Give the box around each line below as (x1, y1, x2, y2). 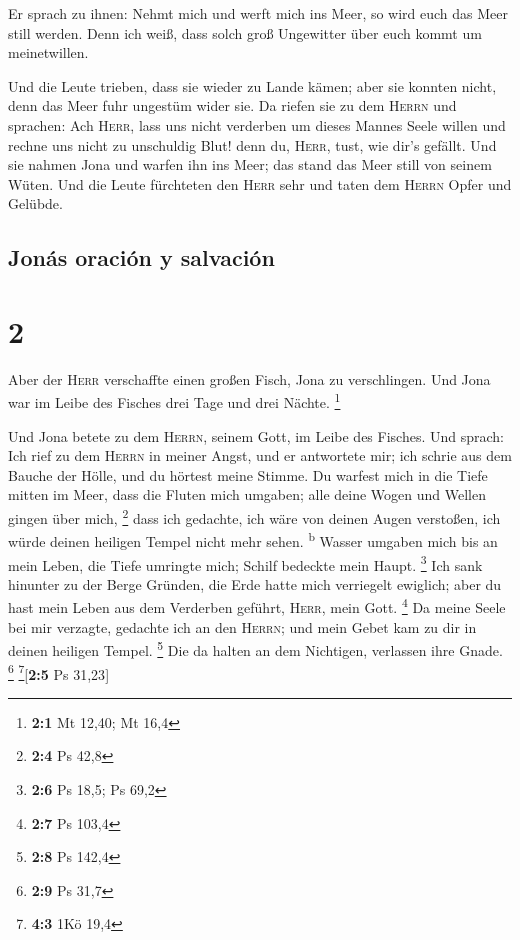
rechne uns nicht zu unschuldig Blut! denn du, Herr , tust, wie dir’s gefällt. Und (8, 134, 497, 155)
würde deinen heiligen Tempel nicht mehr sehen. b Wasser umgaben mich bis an (8, 528, 498, 551)
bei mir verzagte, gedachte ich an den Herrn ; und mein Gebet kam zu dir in (8, 616, 477, 637)
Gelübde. (8, 193, 63, 214)
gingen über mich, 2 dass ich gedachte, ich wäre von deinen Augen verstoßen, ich (8, 505, 501, 528)
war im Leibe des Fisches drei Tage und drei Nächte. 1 (8, 389, 341, 413)
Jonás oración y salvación (8, 242, 275, 273)
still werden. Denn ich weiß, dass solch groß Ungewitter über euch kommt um (8, 22, 482, 43)
